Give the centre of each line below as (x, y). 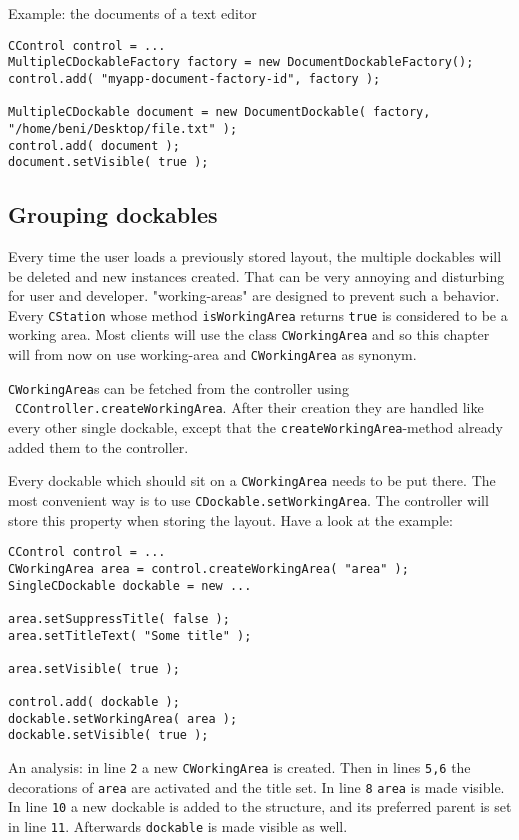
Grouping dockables (113, 214)
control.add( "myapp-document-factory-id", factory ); (194, 78)
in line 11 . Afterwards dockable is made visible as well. (178, 826)
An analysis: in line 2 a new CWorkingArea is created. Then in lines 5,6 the (239, 767)
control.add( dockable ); (94, 702)
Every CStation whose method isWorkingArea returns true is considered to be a (258, 314)
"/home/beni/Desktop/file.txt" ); (123, 128)
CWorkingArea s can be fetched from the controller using (178, 387)
